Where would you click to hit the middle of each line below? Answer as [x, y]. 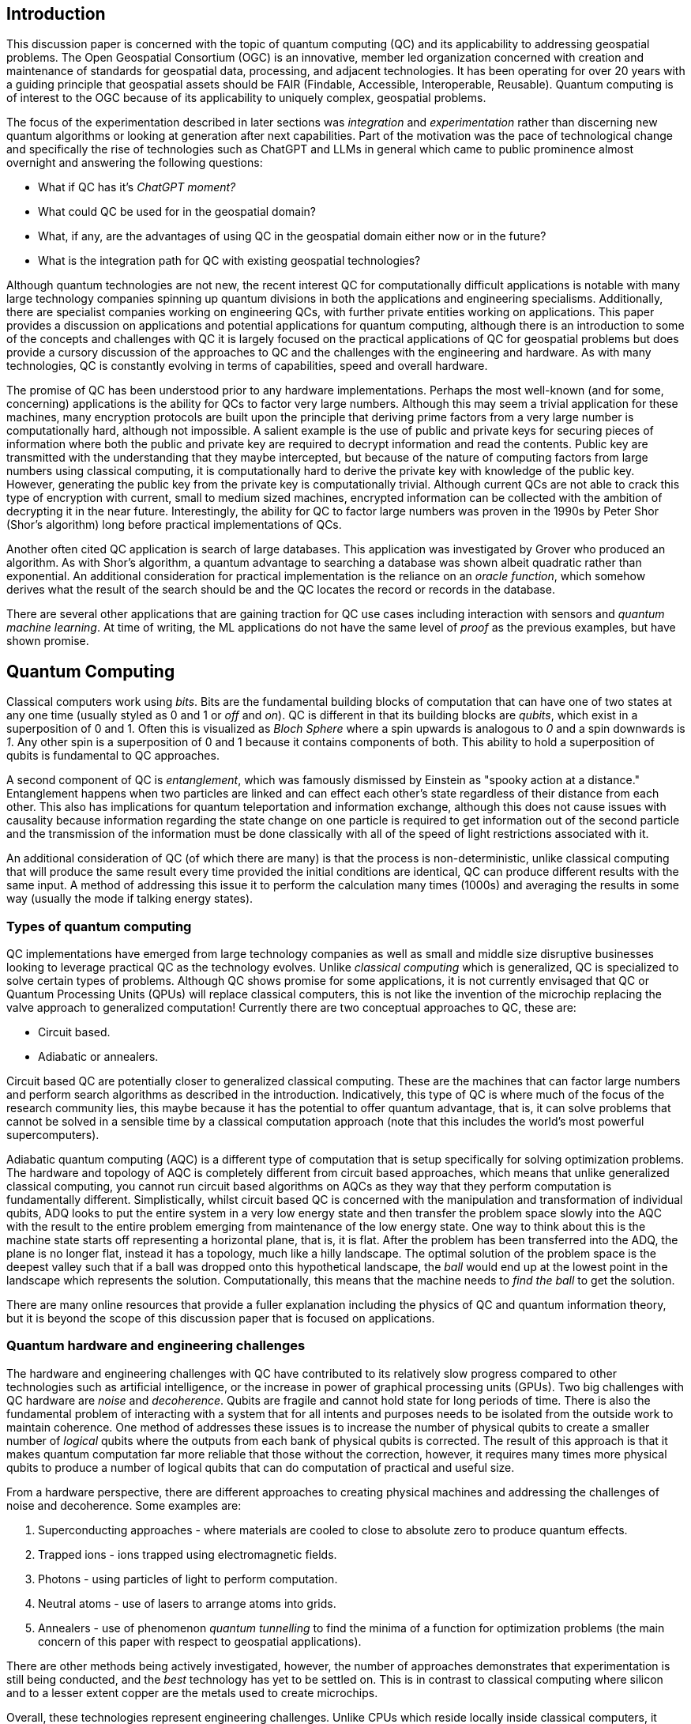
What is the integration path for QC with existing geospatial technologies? [229, 261]
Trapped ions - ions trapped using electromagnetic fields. [188, 1554]
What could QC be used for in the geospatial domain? [177, 212]
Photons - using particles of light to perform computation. [188, 1579]
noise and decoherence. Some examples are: [124, 1505]
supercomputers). [53, 1135]
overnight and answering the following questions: [135, 163]
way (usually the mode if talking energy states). [130, 899]
